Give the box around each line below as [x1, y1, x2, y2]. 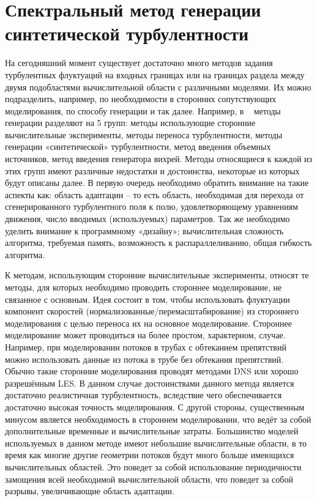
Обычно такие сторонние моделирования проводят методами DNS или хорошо [5, 365, 299, 377]
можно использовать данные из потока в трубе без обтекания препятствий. [5, 352, 284, 365]
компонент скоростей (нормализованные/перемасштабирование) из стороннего [5, 305, 299, 317]
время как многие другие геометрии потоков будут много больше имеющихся [5, 448, 294, 461]
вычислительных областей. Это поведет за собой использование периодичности [5, 460, 302, 473]
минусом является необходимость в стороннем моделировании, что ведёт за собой [5, 412, 311, 425]
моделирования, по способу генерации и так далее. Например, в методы [5, 104, 281, 117]
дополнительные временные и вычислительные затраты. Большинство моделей [5, 425, 299, 437]
